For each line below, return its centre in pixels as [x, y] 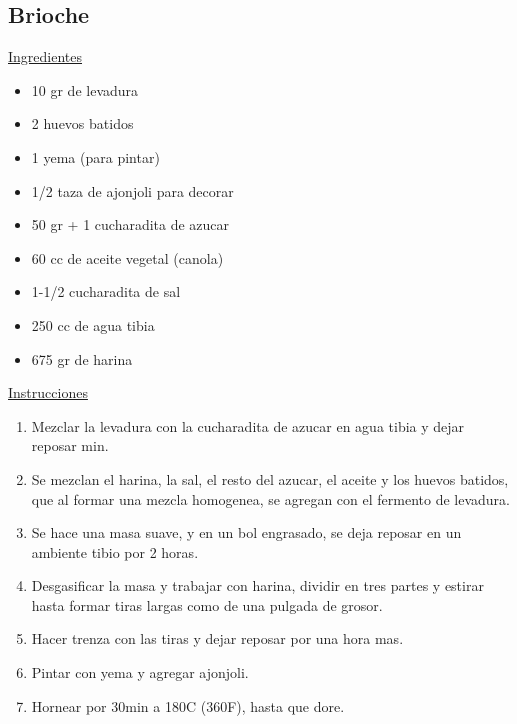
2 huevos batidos [82, 123]
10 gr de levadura [85, 89]
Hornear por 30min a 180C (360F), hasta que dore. [188, 705]
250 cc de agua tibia [93, 324]
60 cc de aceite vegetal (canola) [127, 257]
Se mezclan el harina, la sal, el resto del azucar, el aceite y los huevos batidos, [270, 478]
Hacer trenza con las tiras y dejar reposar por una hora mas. [217, 638]
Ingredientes [45, 56]
